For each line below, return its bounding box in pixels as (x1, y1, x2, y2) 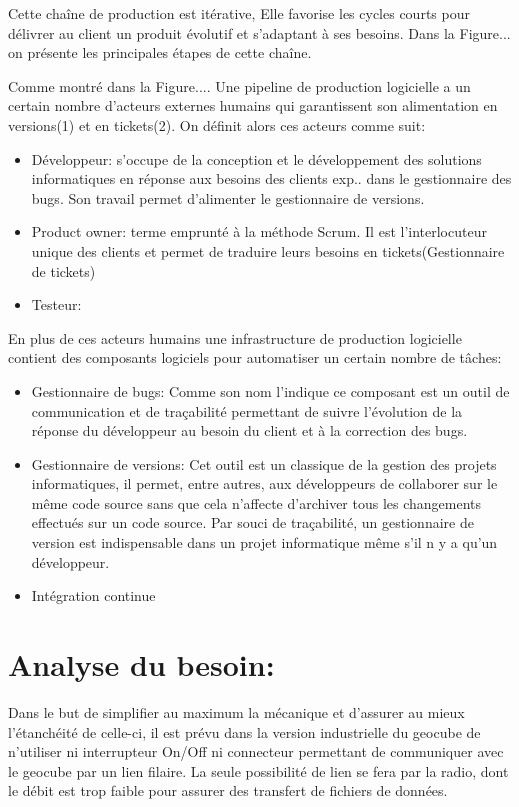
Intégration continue (31, 585, 156, 606)
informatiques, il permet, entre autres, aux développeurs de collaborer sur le (31, 473, 498, 494)
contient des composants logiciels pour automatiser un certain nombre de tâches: (8, 347, 502, 368)
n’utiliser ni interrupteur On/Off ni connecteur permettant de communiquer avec (8, 741, 504, 762)
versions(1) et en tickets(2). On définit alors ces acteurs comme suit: (8, 114, 426, 135)
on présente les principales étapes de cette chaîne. (8, 42, 312, 63)
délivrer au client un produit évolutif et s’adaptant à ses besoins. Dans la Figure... (8, 22, 511, 43)
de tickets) (31, 260, 96, 281)
